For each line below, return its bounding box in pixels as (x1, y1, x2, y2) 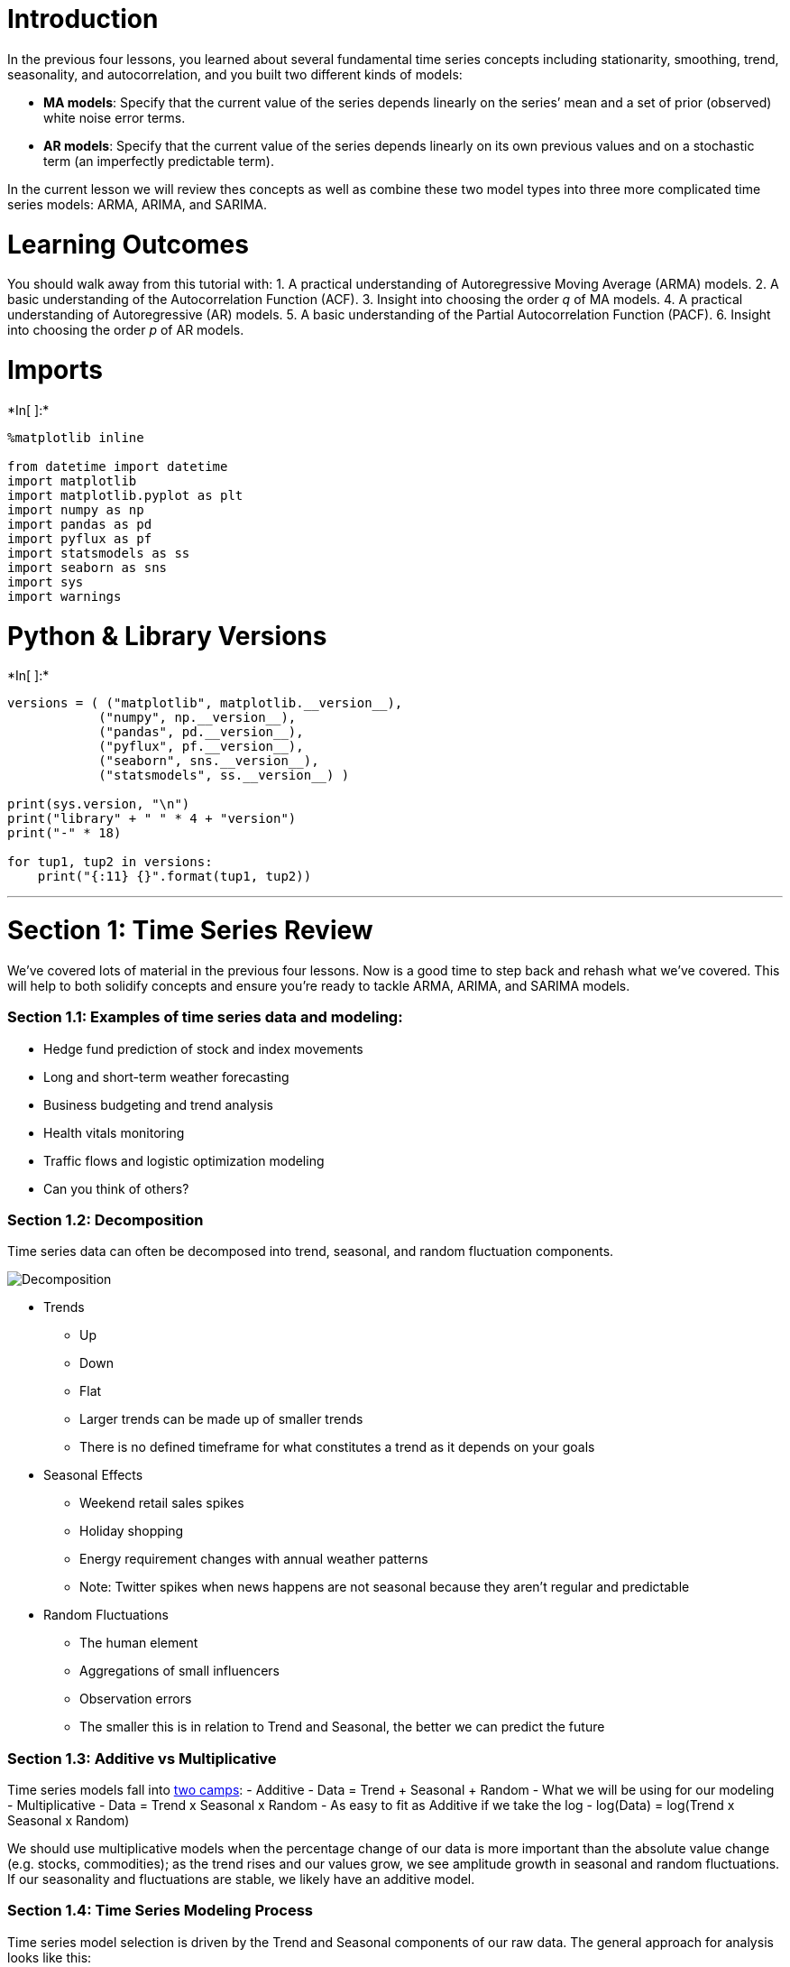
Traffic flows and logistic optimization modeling (43, 1152, 325, 1168)
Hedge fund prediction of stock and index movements (43, 1040, 363, 1057)
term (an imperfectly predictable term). (43, 152, 274, 169)
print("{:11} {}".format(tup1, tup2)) (37, 869, 312, 884)
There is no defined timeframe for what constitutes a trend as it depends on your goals (79, 1439, 595, 1455)
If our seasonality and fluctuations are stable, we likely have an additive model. (7, 1871, 475, 1887)
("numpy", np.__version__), (98, 710, 297, 725)
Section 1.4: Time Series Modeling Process (7, 1901, 314, 1920)
